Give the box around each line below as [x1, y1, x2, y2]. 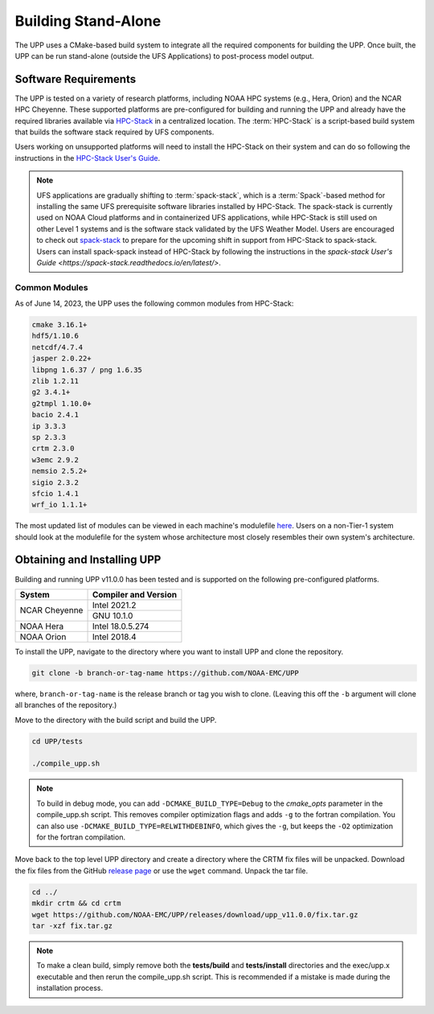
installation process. [36, 983, 104, 993]
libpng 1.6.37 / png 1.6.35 [31, 365, 142, 374]
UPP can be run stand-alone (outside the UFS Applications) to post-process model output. [14, 51, 314, 60]
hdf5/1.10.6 [31, 331, 80, 341]
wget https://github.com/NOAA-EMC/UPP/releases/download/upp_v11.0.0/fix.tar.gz [31, 909, 358, 919]
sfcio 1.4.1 [31, 489, 80, 498]
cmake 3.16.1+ [31, 320, 88, 330]
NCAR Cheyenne [19, 605, 84, 616]
